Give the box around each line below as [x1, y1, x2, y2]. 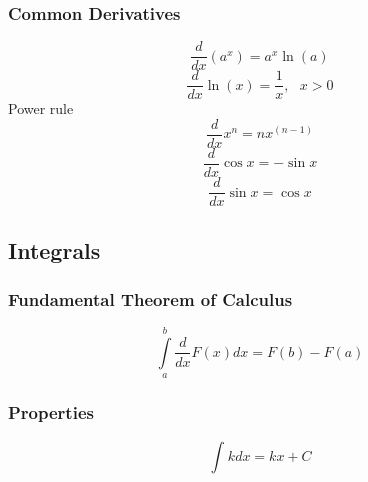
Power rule [8, 98, 74, 119]
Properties [8, 400, 94, 425]
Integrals [8, 234, 101, 265]
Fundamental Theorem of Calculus [8, 286, 293, 311]
